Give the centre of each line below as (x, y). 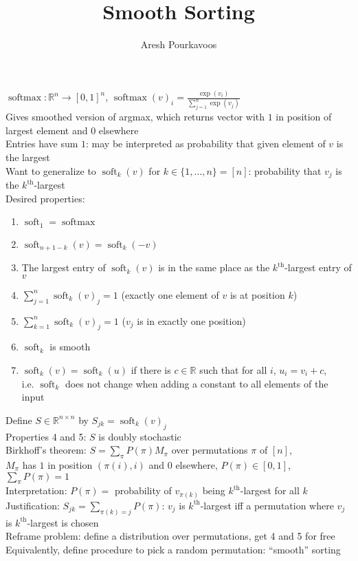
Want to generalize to (51, 170)
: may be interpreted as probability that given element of (206, 144)
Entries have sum (42, 144)
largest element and (47, 130)
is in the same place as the (214, 267)
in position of (304, 117)
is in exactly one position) (191, 320)
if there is (151, 369)
